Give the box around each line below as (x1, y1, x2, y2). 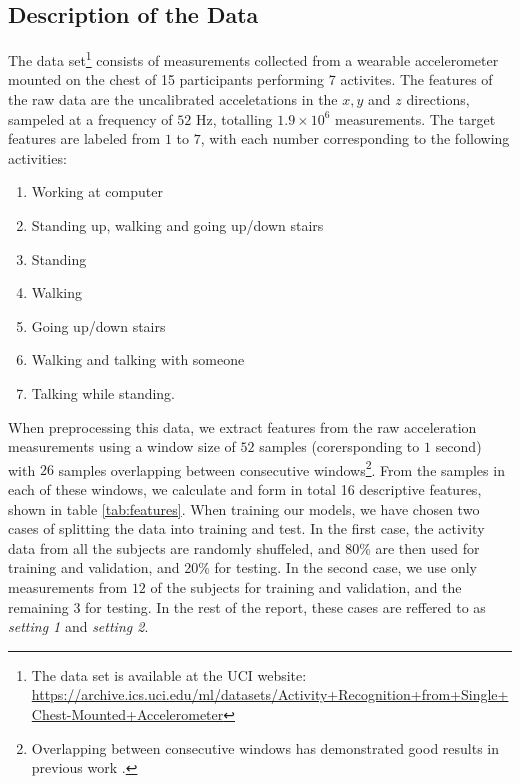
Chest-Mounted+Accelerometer (31, 703, 224, 724)
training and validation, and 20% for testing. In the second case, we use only (8, 557, 477, 578)
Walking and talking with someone (31, 349, 245, 370)
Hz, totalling (195, 108, 273, 129)
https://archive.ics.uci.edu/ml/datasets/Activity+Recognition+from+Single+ (31, 684, 509, 705)
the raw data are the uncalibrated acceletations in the (8, 89, 338, 110)
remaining (8, 596, 69, 617)
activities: (8, 147, 67, 168)
